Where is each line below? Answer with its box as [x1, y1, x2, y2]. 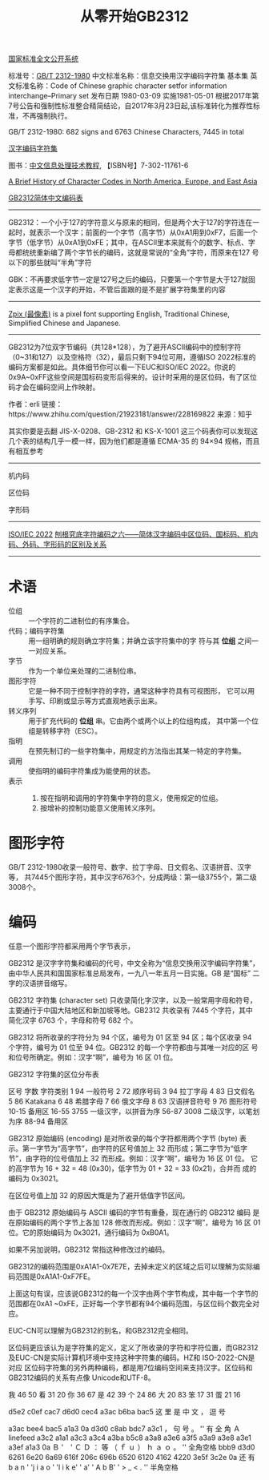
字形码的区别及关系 [42, 540, 106, 549]
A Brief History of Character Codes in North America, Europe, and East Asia [8, 177, 258, 187]
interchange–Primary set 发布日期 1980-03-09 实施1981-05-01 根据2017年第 [8, 91, 259, 101]
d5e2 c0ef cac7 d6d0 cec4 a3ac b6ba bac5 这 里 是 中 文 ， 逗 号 [8, 1407, 226, 1416]
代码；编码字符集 [8, 626, 65, 636]
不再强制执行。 [22, 111, 72, 121]
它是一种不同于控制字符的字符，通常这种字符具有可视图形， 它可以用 [28, 686, 255, 696]
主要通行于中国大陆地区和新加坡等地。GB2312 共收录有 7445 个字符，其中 [8, 1006, 254, 1015]
